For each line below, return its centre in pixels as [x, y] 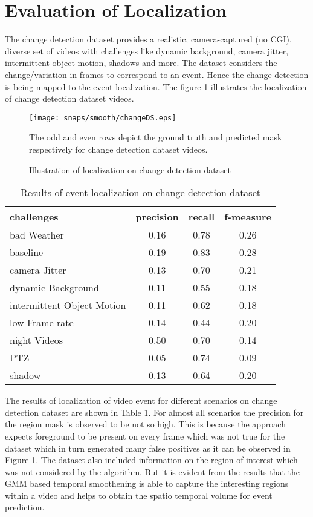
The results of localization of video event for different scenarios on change [141, 400]
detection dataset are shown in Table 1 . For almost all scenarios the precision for [154, 412]
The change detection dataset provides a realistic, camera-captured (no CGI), [148, 39]
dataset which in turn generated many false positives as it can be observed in [148, 448]
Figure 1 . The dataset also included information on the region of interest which [151, 460]
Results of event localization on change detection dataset [141, 193]
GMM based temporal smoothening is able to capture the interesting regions [147, 483]
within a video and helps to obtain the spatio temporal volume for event [139, 495]
